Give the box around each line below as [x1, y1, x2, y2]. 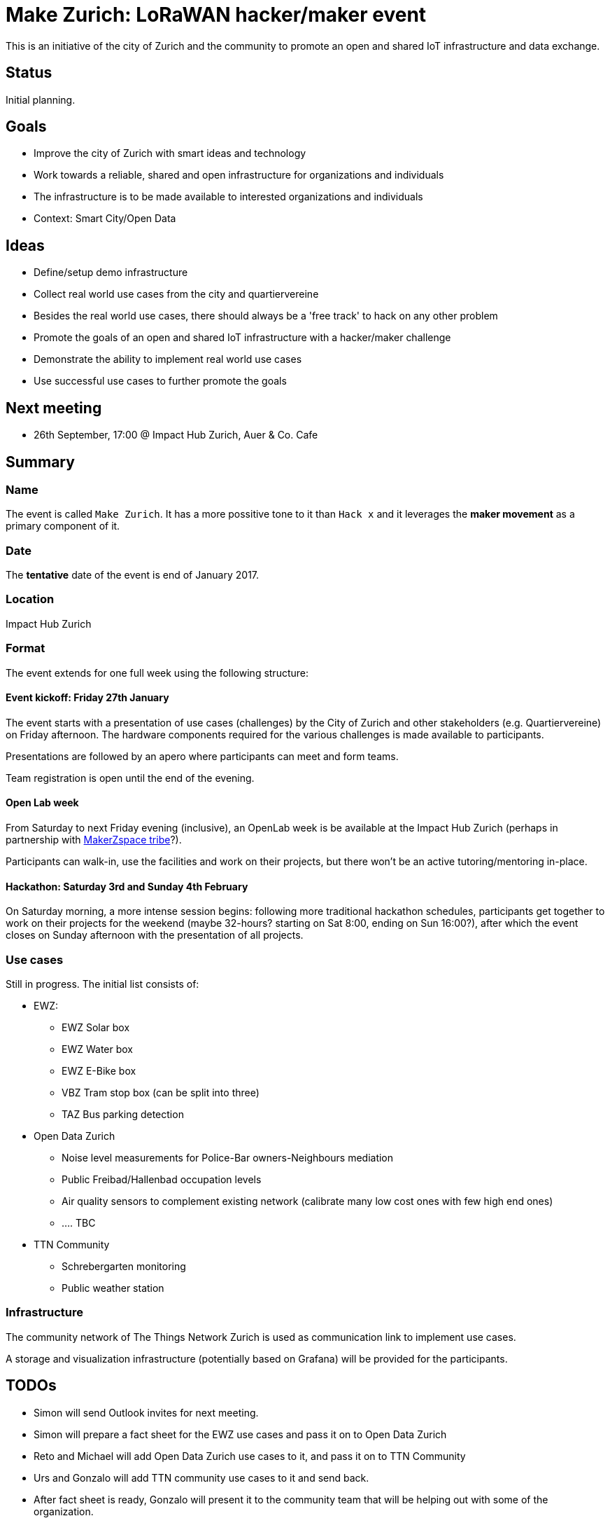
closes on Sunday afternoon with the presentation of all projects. [6, 929, 304, 942]
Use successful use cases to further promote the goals [34, 375, 287, 387]
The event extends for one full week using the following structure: [6, 666, 309, 679]
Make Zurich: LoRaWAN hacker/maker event [6, 3, 427, 27]
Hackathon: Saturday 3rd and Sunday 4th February [6, 880, 248, 893]
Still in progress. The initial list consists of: [6, 978, 199, 990]
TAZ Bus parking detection [62, 1108, 184, 1120]
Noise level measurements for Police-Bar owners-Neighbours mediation [62, 1152, 394, 1164]
